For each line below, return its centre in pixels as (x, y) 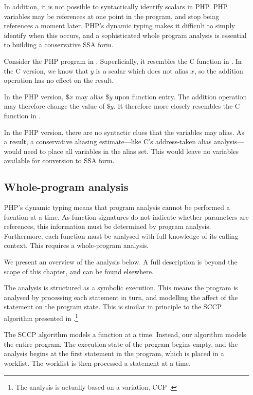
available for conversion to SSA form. (59, 160)
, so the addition (219, 70)
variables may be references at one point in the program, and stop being (112, 16)
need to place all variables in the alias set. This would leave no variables (131, 151)
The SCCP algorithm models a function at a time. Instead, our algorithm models (125, 334)
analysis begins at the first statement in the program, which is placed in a (114, 353)
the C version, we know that (46, 70)
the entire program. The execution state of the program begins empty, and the (121, 344)
